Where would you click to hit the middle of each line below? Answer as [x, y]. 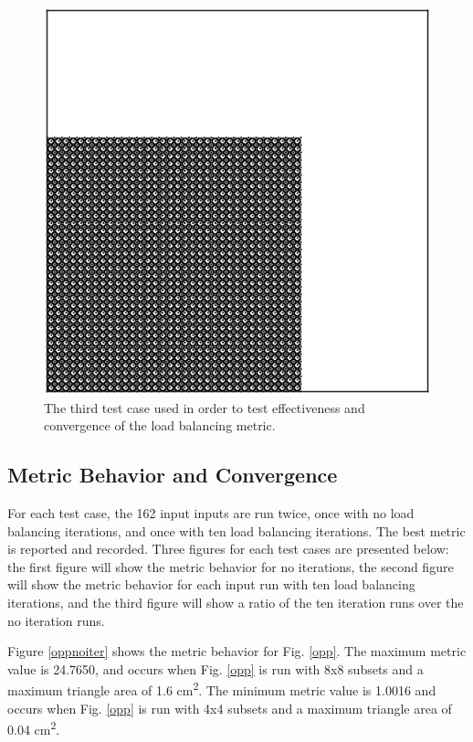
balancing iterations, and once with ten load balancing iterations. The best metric [236, 530]
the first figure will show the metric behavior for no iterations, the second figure [231, 566]
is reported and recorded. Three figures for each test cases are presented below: [228, 549]
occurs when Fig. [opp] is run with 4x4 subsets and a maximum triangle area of [230, 708]
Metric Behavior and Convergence [173, 475]
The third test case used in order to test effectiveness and [205, 407]
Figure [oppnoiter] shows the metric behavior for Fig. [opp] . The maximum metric [237, 651]
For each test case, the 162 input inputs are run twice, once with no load [211, 512]
